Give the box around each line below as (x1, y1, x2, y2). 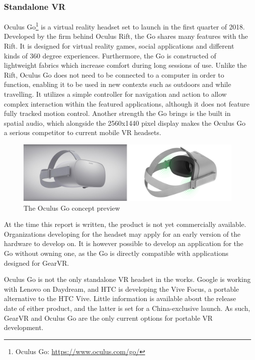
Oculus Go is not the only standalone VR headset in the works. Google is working (4, 274, 251, 284)
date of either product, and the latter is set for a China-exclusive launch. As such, (4, 303, 250, 313)
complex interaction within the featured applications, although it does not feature (4, 98, 250, 109)
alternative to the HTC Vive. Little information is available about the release (4, 293, 236, 304)
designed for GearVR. (4, 257, 69, 268)
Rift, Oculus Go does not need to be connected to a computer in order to (4, 69, 224, 80)
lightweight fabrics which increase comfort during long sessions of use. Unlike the (4, 60, 247, 70)
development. (4, 322, 44, 332)
